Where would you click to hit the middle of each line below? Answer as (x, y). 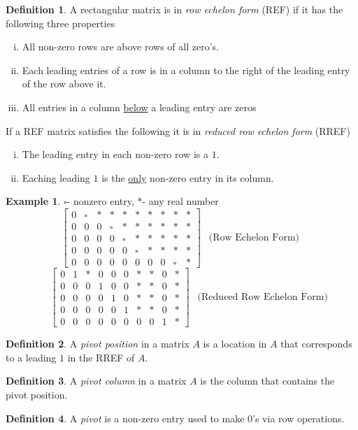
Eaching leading (56, 177)
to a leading (31, 357)
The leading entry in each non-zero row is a (115, 154)
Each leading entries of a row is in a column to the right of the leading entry (186, 70)
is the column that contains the (267, 381)
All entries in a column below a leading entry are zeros (139, 107)
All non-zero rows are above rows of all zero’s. (120, 46)
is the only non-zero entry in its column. (188, 177)
